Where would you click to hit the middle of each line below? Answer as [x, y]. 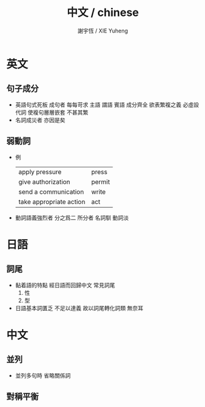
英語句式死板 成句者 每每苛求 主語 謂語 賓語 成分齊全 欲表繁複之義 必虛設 [107, 104]
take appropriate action [52, 202]
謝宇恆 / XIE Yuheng [103, 31]
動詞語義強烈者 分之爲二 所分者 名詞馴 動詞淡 [72, 218]
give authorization [44, 181]
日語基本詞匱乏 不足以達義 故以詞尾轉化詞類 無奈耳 [79, 308]
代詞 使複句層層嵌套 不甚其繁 [52, 112]
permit [100, 181]
